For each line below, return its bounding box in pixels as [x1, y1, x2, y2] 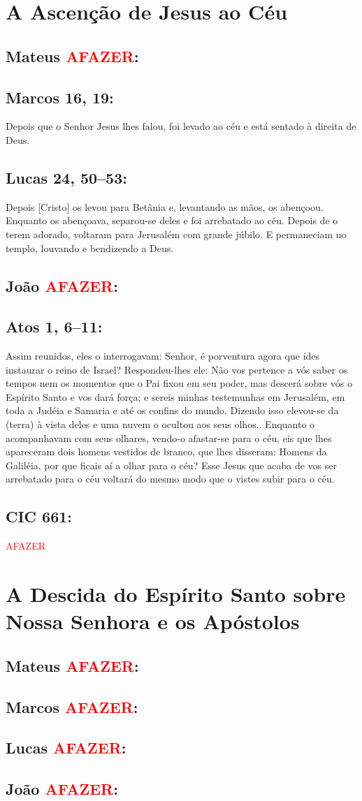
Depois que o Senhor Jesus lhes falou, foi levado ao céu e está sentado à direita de [6, 119, 356, 133]
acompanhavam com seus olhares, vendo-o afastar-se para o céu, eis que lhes [6, 430, 332, 445]
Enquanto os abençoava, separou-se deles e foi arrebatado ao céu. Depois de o [6, 213, 338, 228]
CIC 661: [6, 506, 73, 527]
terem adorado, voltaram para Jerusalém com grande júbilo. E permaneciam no [6, 226, 347, 241]
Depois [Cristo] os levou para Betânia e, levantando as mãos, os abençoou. [6, 199, 324, 214]
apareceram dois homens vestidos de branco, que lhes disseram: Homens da [6, 444, 327, 459]
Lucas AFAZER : [6, 737, 126, 758]
